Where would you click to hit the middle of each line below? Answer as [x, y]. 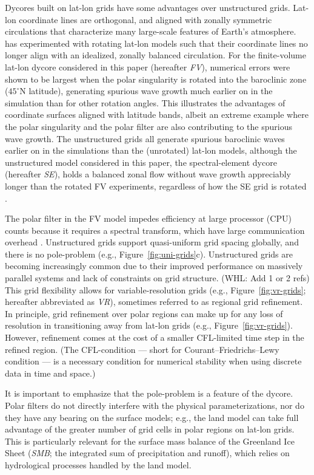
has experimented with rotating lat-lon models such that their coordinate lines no [156, 43]
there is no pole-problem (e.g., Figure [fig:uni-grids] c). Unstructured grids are [149, 254]
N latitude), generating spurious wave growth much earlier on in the [146, 91]
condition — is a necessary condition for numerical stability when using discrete [153, 361]
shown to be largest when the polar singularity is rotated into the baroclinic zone [156, 79]
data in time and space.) [50, 373]
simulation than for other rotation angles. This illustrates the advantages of [145, 102]
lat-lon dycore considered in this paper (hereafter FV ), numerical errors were [148, 67]
